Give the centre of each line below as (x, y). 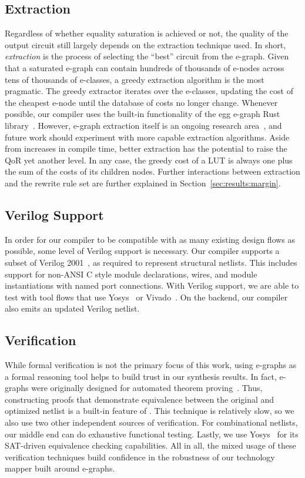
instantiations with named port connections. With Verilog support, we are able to (152, 285)
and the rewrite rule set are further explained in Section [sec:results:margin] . (143, 183)
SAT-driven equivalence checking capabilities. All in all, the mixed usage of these (150, 445)
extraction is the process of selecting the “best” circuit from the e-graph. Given (147, 56)
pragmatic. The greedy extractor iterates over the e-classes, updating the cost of (149, 91)
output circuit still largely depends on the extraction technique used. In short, (145, 44)
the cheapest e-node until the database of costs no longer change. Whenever (141, 102)
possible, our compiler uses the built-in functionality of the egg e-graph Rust (143, 114)
